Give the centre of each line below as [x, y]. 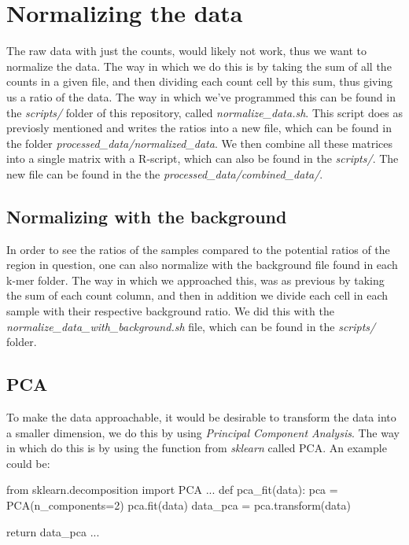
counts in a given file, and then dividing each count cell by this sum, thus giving [200, 81]
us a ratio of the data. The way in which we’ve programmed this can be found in [201, 96]
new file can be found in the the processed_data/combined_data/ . [165, 173]
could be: [28, 463]
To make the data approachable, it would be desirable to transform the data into [201, 417]
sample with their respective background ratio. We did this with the [170, 311]
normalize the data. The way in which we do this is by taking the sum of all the [199, 66]
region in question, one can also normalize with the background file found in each [202, 265]
